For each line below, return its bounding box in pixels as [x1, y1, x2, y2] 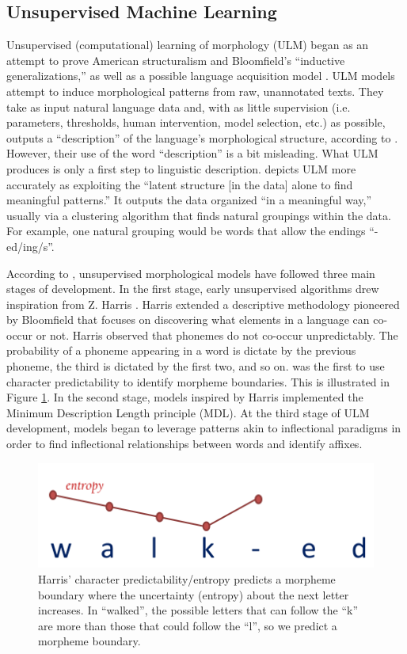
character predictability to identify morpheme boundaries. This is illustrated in [6, 373, 390, 390]
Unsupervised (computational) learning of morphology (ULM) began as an [6, 36, 369, 53]
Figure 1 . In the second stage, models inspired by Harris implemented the [6, 389, 363, 405]
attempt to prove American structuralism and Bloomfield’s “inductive [6, 51, 345, 68]
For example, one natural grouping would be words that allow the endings [6, 222, 366, 239]
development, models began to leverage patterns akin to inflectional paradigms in [6, 420, 401, 436]
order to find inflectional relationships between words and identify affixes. [6, 435, 363, 452]
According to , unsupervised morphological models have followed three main [6, 264, 375, 281]
